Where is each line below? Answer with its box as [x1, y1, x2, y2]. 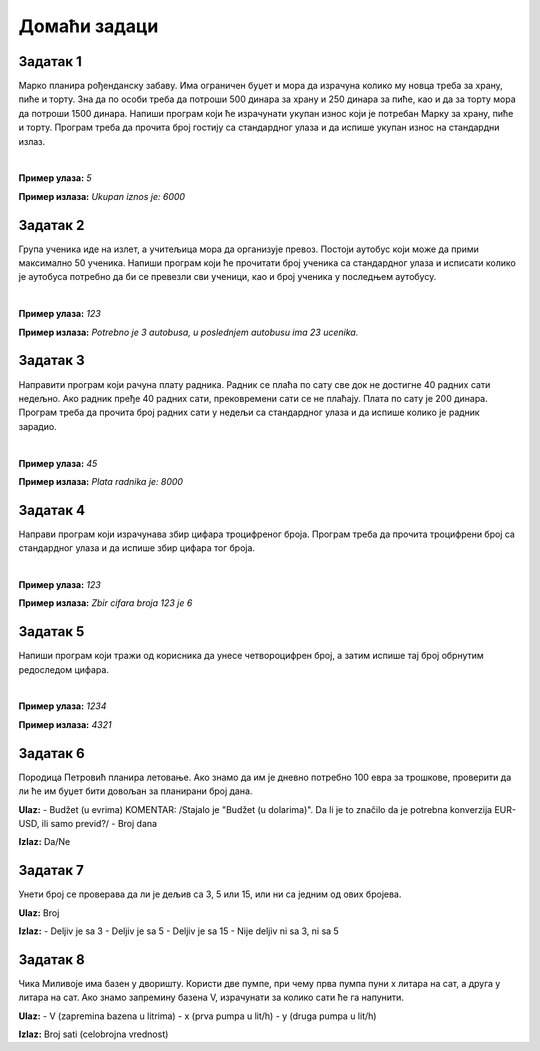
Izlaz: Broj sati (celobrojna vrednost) [18, 1028, 169, 1040]
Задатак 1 [18, 53, 82, 70]
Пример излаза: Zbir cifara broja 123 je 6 [18, 597, 193, 609]
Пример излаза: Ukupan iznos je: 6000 [18, 190, 185, 202]
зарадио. [18, 420, 57, 432]
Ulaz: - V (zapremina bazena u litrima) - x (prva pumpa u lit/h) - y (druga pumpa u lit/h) [18, 1010, 377, 1022]
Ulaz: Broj [18, 906, 60, 919]
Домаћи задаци [18, 15, 159, 37]
